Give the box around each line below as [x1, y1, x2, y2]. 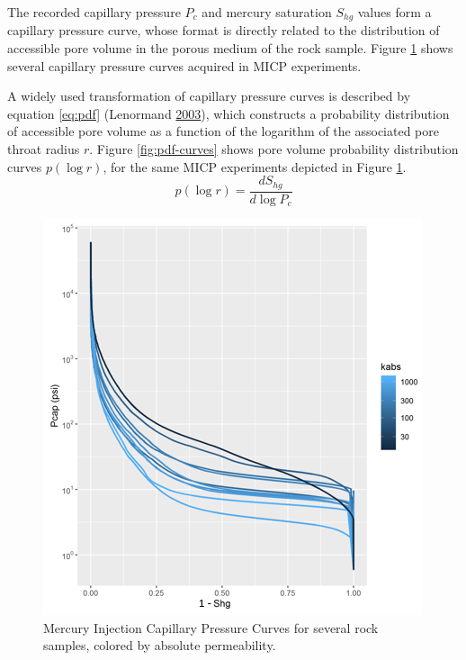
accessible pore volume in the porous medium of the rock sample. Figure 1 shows [7, 39, 453, 58]
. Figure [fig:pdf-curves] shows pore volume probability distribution [89, 140, 459, 158]
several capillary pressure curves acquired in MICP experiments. [7, 56, 362, 75]
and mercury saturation [202, 3, 332, 21]
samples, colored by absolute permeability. [43, 636, 276, 655]
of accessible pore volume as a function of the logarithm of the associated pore [7, 122, 439, 140]
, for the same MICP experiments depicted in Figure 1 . [103, 157, 407, 176]
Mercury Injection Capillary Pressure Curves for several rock [43, 618, 379, 637]
